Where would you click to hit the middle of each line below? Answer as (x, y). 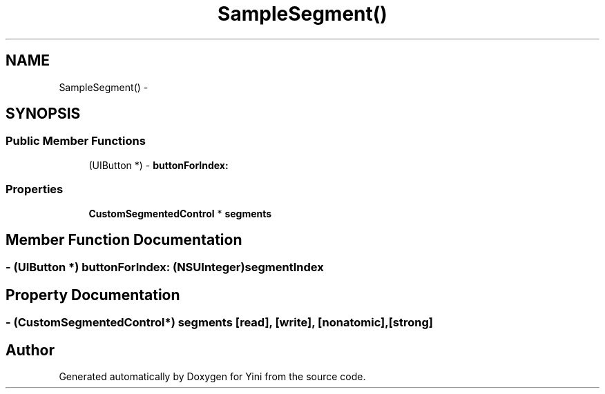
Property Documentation (93, 295)
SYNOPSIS (43, 114)
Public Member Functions (76, 141)
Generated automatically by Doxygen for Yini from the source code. (212, 377)
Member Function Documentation (124, 239)
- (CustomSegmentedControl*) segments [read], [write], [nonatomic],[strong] (220, 323)
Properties (35, 189)
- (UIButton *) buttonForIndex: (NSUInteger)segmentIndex (165, 267)
